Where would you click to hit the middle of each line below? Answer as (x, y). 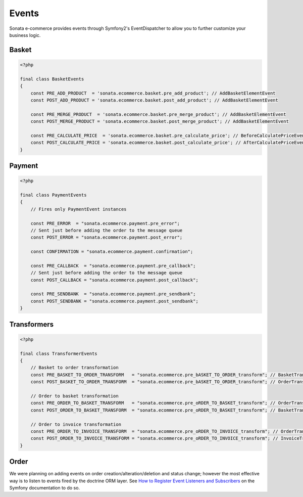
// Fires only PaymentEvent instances (79, 209)
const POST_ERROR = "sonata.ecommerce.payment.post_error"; (107, 237)
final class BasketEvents (52, 79)
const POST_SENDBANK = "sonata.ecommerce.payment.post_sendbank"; (115, 301)
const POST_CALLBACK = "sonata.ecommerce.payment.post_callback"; (115, 280)
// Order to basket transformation (74, 396)
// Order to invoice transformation (76, 424)
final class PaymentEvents (53, 195)
